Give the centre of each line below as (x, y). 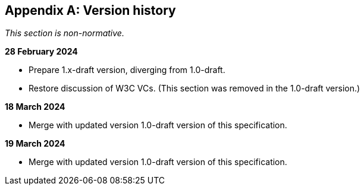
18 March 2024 (35, 107)
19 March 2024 (35, 144)
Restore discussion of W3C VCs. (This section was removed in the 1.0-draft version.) (194, 88)
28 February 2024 (41, 52)
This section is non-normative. (65, 33)
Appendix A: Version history (90, 10)
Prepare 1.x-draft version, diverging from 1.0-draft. (127, 70)
